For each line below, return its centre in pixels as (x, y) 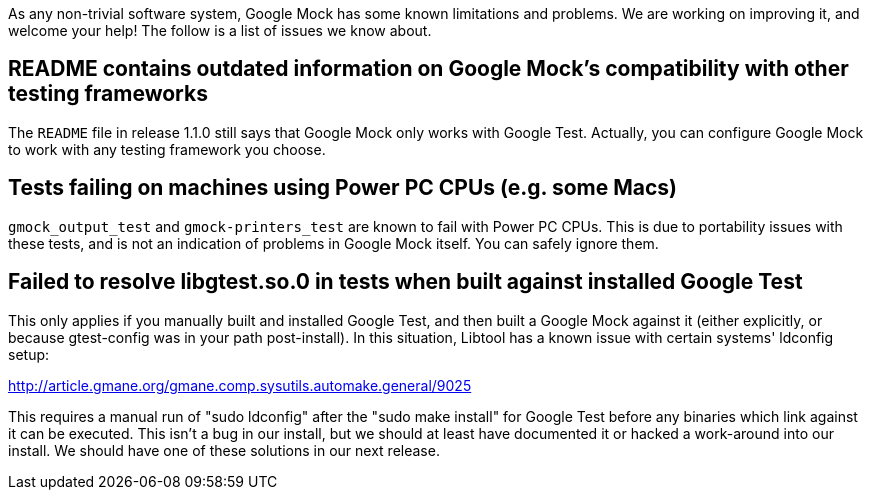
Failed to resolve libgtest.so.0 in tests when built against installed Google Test (405, 282)
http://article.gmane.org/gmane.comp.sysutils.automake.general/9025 (240, 385)
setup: (29, 354)
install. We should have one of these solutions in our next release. (224, 450)
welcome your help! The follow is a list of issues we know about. (220, 30)
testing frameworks (108, 94)
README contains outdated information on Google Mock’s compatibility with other (428, 69)
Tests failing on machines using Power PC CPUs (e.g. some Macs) (343, 188)
